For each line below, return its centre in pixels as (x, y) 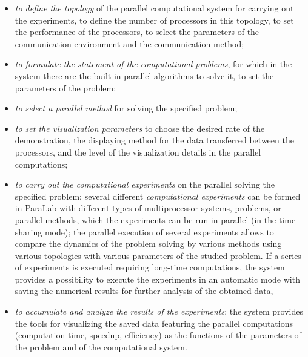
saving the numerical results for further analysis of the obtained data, (144, 291)
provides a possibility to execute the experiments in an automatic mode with (157, 279)
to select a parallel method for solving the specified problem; (126, 108)
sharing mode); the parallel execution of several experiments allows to (144, 231)
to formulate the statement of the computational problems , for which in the (153, 64)
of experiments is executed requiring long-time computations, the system (150, 267)
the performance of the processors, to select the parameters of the (137, 32)
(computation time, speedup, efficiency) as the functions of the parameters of (158, 335)
